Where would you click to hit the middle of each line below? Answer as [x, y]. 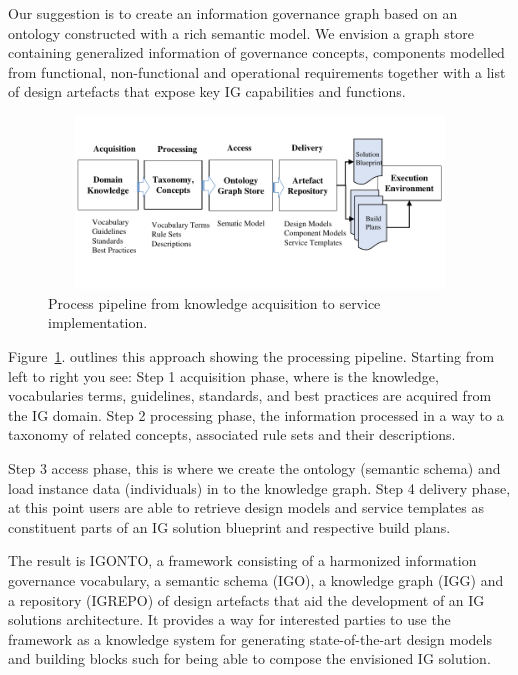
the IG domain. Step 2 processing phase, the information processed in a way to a [256, 414]
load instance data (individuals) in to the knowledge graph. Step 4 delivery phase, [259, 487]
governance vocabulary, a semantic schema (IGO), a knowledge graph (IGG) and [256, 580]
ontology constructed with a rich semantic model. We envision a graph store [241, 32]
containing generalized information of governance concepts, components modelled [256, 52]
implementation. [98, 322]
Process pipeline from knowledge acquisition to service [214, 302]
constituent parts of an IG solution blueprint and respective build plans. [229, 526]
